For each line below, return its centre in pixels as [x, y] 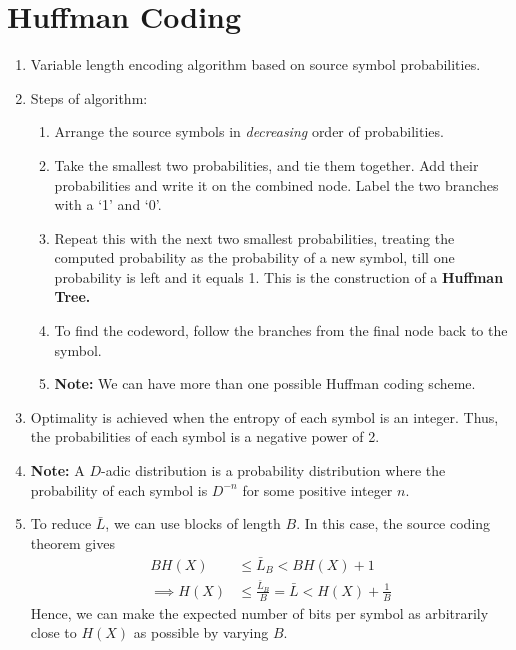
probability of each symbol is [119, 489]
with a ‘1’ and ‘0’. [108, 204]
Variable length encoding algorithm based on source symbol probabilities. [255, 64]
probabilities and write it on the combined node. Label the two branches [276, 184]
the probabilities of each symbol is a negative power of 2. [205, 436]
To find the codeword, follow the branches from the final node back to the [281, 330]
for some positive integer [317, 489]
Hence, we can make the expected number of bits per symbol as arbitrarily [259, 612]
